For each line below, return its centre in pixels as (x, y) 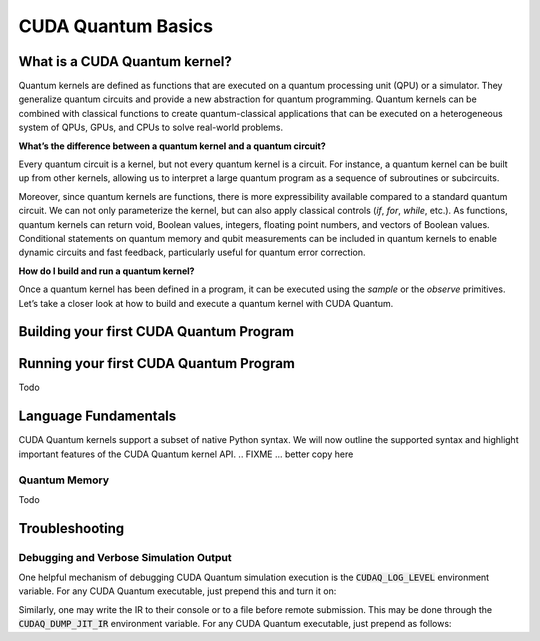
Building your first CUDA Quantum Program (156, 331)
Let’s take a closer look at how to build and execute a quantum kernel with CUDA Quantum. (206, 303)
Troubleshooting (71, 528)
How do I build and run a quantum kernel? (106, 271)
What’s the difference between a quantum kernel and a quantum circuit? (172, 146)
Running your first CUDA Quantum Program (156, 363)
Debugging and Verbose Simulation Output (125, 557)
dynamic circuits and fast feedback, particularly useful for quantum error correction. (192, 252)
